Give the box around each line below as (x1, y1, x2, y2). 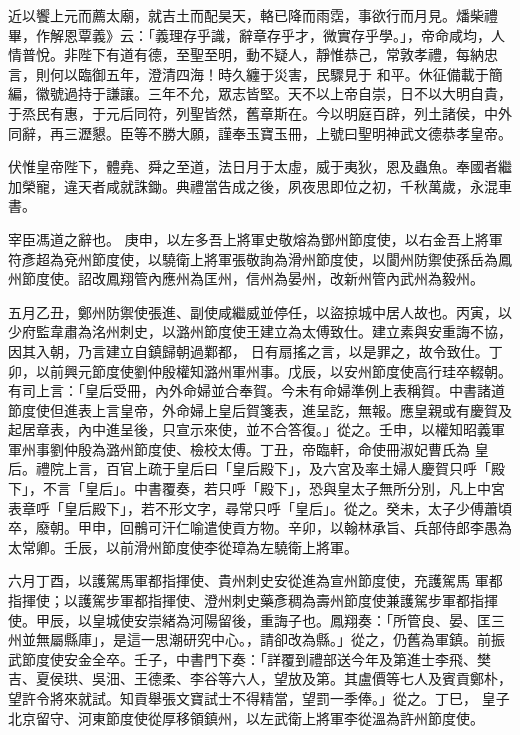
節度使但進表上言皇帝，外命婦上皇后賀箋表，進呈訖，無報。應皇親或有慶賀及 (8, 399, 512, 420)
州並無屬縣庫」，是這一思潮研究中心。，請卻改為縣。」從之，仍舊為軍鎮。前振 (8, 629, 505, 650)
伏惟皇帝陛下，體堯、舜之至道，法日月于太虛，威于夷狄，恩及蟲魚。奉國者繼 (8, 156, 512, 177)
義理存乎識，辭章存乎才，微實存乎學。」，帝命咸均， (154, 24, 491, 45)
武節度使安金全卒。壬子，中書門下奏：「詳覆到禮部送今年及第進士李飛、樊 (8, 648, 491, 669)
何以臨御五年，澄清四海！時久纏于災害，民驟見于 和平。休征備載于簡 (49, 63, 503, 84)
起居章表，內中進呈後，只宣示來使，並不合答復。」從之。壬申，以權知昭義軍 (8, 419, 505, 440)
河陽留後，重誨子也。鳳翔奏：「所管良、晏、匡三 (189, 609, 505, 630)
